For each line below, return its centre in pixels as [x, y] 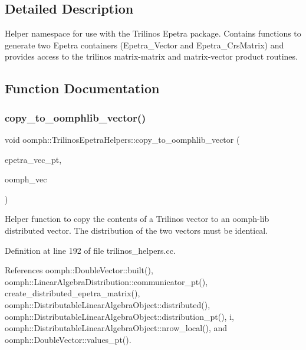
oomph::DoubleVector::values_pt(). [68, 339]
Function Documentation [82, 88]
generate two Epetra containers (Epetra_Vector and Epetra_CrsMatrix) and [144, 45]
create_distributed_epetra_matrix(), [73, 293]
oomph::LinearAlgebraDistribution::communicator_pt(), [106, 281]
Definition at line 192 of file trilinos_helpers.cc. [90, 250]
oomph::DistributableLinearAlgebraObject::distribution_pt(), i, [119, 316]
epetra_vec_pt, [33, 159]
